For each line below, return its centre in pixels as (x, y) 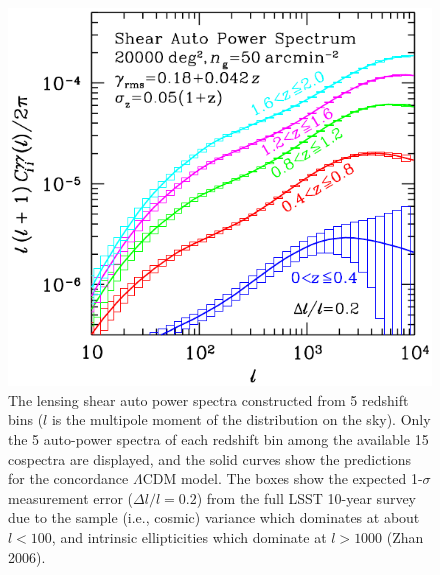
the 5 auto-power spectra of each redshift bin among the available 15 (218, 439)
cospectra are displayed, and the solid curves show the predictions (210, 458)
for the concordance (68, 478)
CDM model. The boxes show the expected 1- (282, 478)
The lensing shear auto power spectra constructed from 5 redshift (208, 399)
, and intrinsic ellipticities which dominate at (189, 537)
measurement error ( (71, 497)
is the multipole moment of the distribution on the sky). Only (241, 419)
